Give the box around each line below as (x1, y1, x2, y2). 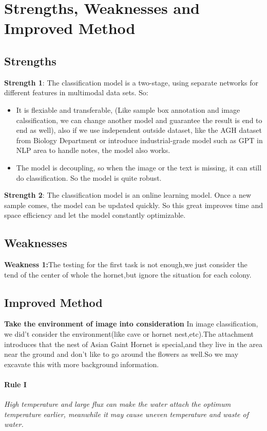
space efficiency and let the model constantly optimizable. (4, 210, 186, 220)
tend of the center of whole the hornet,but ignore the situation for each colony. (4, 269, 252, 280)
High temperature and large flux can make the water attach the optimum (4, 399, 231, 409)
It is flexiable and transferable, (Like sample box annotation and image (16, 104, 240, 115)
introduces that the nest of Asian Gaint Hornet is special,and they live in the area (4, 338, 263, 349)
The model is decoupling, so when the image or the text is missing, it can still (16, 162, 262, 173)
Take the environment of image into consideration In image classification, (4, 318, 258, 329)
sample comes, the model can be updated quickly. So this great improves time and (4, 199, 263, 210)
